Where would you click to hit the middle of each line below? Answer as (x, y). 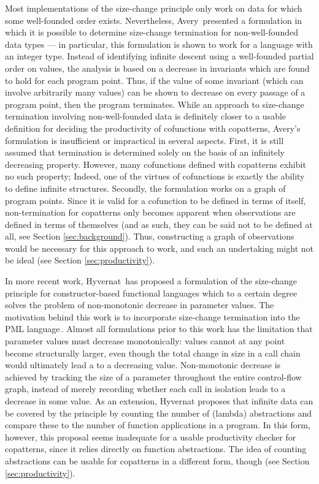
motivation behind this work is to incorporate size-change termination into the (152, 316)
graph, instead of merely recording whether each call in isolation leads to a (145, 389)
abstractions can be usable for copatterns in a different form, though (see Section (157, 460)
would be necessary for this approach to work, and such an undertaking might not (159, 248)
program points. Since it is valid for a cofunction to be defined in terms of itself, (156, 200)
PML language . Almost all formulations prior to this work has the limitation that (159, 329)
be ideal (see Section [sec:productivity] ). (80, 260)
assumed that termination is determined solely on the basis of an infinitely (145, 152)
